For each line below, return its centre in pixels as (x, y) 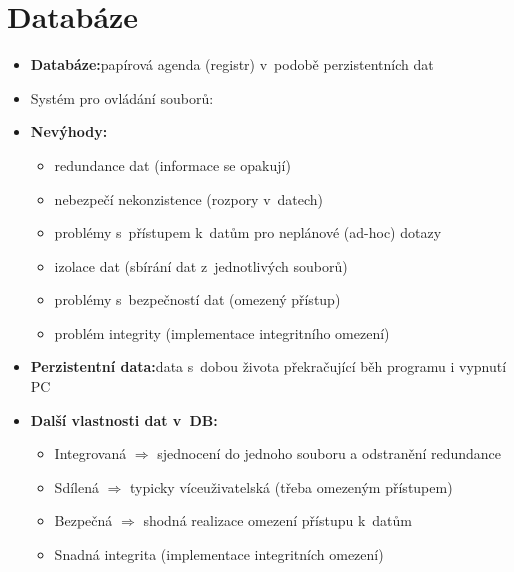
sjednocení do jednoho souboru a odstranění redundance (329, 453)
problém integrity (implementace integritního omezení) (222, 332)
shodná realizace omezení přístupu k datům (277, 520)
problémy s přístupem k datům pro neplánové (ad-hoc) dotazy (248, 232)
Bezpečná (83, 520)
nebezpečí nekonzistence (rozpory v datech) (189, 198)
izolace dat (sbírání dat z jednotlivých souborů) (201, 265)
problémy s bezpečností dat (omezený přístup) (197, 299)
